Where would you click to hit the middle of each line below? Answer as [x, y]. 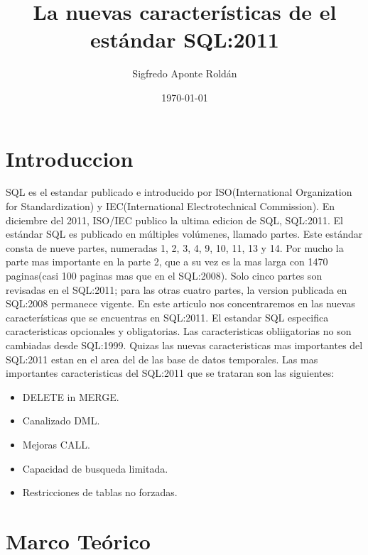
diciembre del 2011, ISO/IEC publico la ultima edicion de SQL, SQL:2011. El [174, 220]
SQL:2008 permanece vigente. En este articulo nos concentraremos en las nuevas [180, 303]
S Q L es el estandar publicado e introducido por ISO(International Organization [179, 192]
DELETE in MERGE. [71, 396]
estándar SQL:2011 [185, 39]
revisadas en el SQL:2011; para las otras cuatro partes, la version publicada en [177, 289]
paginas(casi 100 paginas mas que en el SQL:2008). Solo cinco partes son [164, 275]
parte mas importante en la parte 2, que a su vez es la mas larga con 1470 [167, 262]
